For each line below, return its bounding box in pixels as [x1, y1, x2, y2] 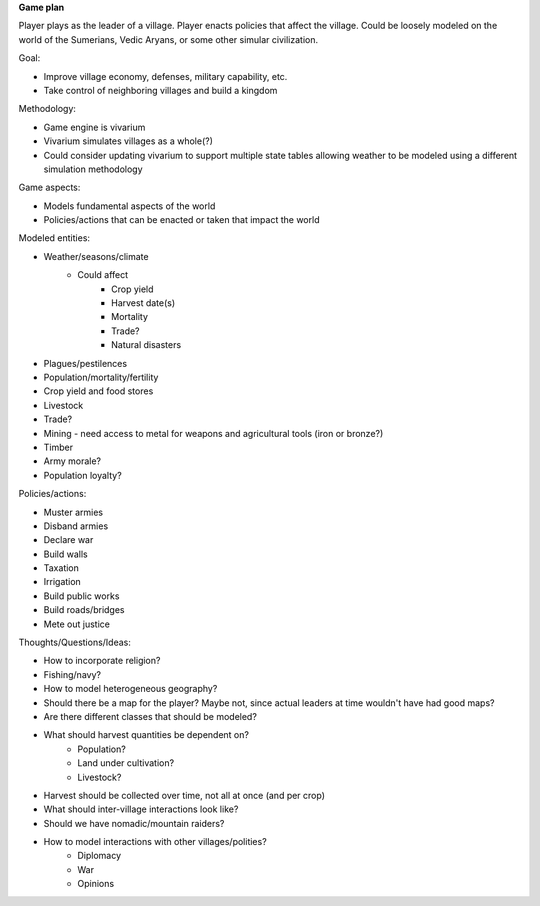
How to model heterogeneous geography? [43, 683, 218, 695]
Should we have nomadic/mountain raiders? [43, 817, 225, 829]
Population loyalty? [43, 469, 122, 481]
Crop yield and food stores [43, 385, 154, 397]
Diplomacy [77, 850, 122, 862]
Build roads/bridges [43, 604, 125, 616]
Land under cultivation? [77, 757, 175, 769]
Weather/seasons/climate [43, 250, 149, 262]
